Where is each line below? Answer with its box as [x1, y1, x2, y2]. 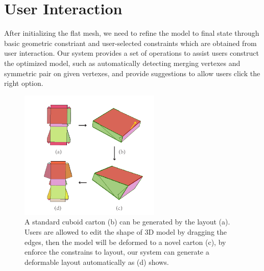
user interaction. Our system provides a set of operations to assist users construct [4, 48, 259, 58]
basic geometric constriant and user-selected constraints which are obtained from [4, 37, 257, 48]
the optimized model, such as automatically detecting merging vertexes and [4, 57, 241, 68]
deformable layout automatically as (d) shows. [25, 256, 169, 267]
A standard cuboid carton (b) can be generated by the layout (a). [25, 216, 230, 227]
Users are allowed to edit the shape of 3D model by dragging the [25, 226, 227, 237]
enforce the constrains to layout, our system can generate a [25, 246, 209, 257]
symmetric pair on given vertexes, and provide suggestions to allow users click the [4, 67, 260, 78]
